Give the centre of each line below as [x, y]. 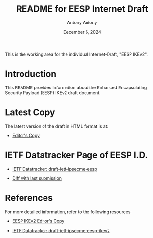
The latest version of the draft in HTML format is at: [57, 126]
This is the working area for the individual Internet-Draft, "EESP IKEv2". [76, 54]
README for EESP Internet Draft [82, 9]
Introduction [31, 74]
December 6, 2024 [82, 32]
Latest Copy [30, 113]
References [29, 198]
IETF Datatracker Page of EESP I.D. [76, 155]
